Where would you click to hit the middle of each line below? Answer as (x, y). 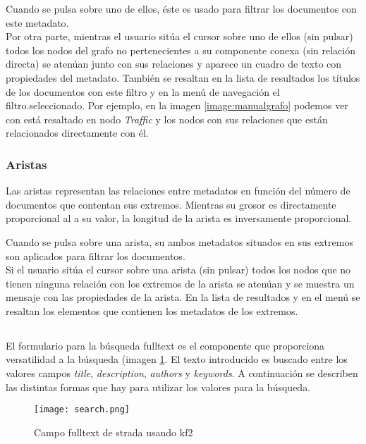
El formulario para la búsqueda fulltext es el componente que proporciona (165, 345)
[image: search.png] (82, 410)
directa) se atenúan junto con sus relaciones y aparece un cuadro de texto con (174, 64)
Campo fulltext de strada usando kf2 (114, 432)
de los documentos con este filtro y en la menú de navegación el (143, 91)
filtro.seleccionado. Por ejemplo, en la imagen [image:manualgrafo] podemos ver (177, 105)
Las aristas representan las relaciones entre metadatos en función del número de (178, 191)
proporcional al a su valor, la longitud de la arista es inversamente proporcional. (179, 218)
